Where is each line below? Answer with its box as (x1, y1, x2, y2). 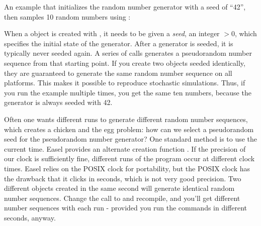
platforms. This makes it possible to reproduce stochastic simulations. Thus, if (4, 77, 245, 88)
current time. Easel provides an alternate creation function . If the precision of (4, 143, 246, 154)
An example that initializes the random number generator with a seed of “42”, (4, 2, 246, 12)
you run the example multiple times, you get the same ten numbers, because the (4, 87, 251, 97)
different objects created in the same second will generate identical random (4, 183, 235, 193)
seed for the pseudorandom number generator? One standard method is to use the (4, 134, 257, 144)
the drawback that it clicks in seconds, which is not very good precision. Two (4, 173, 241, 183)
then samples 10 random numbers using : (4, 11, 131, 22)
